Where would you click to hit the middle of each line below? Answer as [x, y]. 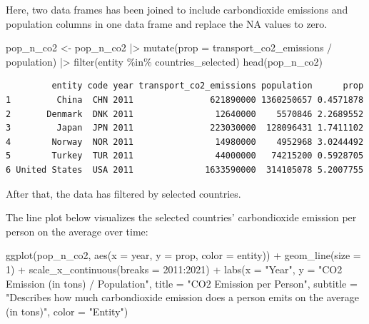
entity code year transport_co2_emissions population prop [208, 86]
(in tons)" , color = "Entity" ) [67, 311]
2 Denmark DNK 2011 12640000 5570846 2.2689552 [185, 114]
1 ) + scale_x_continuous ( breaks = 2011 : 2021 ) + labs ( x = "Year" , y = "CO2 [174, 269]
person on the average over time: [77, 231]
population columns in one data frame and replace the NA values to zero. [167, 23]
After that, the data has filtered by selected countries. [123, 193]
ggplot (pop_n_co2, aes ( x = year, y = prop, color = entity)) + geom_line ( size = [183, 255]
